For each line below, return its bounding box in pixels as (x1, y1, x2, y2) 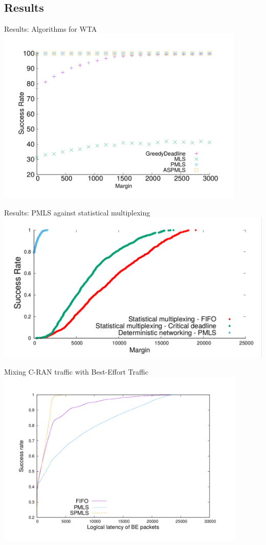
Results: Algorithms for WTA (4, 24, 97, 34)
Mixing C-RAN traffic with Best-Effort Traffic (4, 366, 148, 377)
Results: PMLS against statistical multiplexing (4, 207, 150, 217)
